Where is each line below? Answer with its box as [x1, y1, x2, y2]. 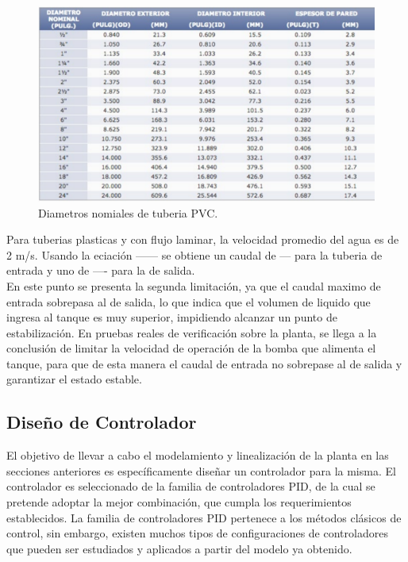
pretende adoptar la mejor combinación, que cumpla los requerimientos [6, 494, 352, 510]
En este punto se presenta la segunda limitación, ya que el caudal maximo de [6, 277, 381, 294]
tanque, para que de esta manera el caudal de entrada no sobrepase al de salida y [6, 355, 402, 371]
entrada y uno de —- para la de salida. [6, 262, 195, 279]
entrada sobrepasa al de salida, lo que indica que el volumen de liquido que [6, 293, 371, 310]
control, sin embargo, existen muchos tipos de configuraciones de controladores [6, 525, 388, 541]
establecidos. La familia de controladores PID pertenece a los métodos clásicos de [6, 509, 402, 525]
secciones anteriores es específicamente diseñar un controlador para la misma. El [6, 462, 396, 479]
